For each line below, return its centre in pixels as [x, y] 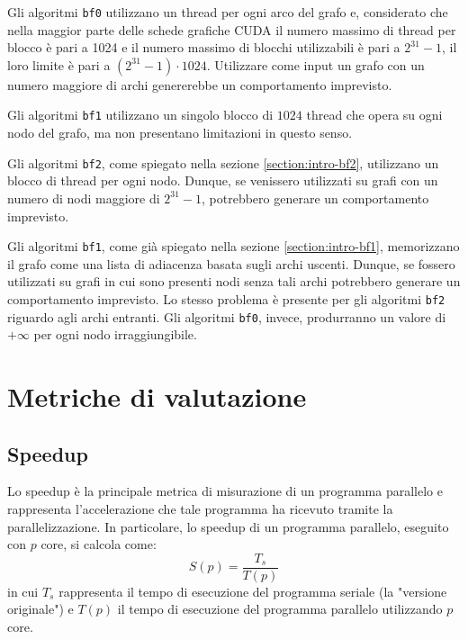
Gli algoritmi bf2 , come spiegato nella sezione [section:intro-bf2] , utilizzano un [223, 162]
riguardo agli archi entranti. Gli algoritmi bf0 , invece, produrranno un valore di [227, 316]
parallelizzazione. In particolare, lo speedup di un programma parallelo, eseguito [228, 526]
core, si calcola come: [99, 544]
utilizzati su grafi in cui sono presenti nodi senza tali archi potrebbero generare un [234, 281]
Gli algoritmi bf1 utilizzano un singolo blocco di [140, 115]
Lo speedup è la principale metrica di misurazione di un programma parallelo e [225, 491]
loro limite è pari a [59, 64]
